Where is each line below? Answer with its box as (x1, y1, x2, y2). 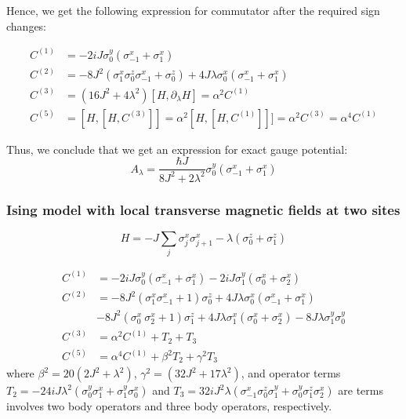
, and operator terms (241, 365, 341, 381)
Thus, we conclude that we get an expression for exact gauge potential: (6, 140, 348, 157)
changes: (6, 17, 47, 34)
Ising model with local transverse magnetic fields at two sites (6, 199, 401, 219)
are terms (338, 382, 383, 399)
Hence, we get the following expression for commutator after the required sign (6, 2, 380, 18)
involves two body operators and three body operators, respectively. (6, 398, 332, 414)
